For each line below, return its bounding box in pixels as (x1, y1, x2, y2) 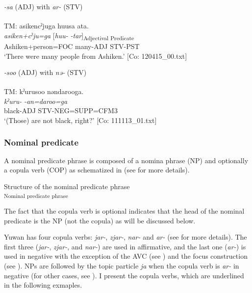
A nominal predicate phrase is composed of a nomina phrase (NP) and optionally (4, 155, 249, 165)
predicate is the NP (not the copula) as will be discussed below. (4, 215, 196, 225)
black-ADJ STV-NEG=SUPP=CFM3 (4, 105, 118, 116)
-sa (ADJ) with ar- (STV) (4, 1, 83, 11)
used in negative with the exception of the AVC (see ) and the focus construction (4, 251, 248, 261)
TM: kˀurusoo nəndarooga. (4, 86, 84, 97)
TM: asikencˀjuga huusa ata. (4, 21, 89, 31)
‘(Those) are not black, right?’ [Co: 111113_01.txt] (4, 115, 157, 125)
